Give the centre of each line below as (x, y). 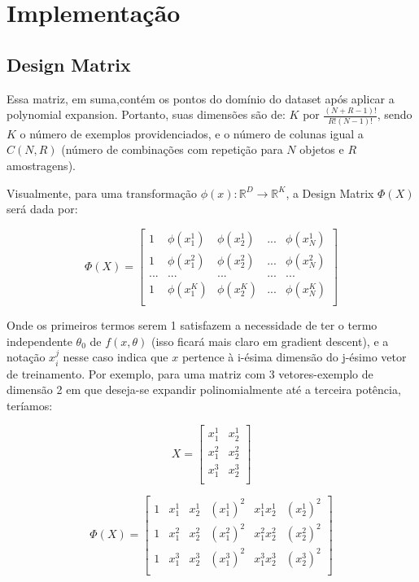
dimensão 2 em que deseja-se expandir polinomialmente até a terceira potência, (204, 389)
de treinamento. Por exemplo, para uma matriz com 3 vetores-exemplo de (190, 373)
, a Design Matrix (330, 193)
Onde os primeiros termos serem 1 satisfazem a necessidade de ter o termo (192, 324)
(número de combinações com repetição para (172, 149)
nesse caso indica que (116, 357)
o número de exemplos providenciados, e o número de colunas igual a (192, 133)
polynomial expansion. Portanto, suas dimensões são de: (146, 114)
